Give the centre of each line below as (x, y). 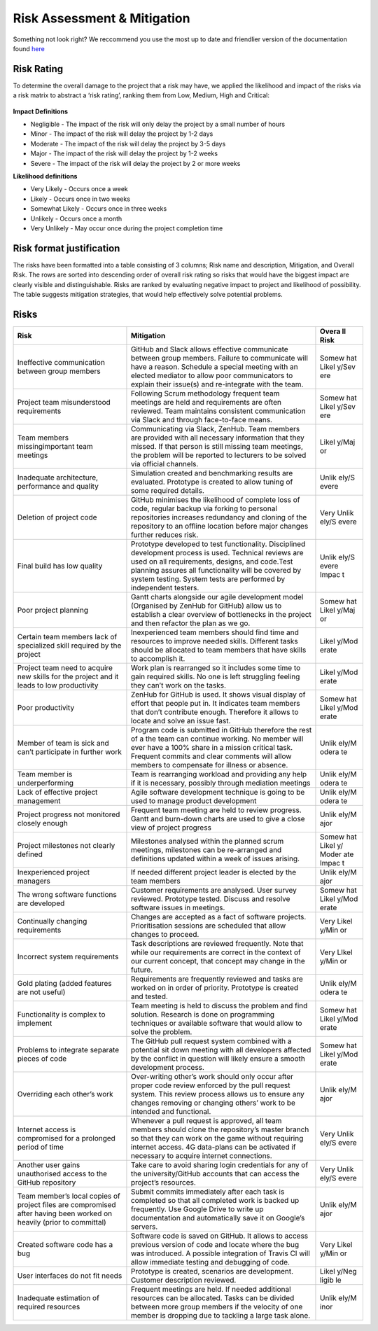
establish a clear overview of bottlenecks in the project (221, 614)
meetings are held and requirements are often (206, 402)
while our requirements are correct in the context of (216, 952)
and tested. (149, 996)
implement (35, 1023)
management (39, 800)
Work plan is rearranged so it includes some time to (216, 667)
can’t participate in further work (69, 751)
